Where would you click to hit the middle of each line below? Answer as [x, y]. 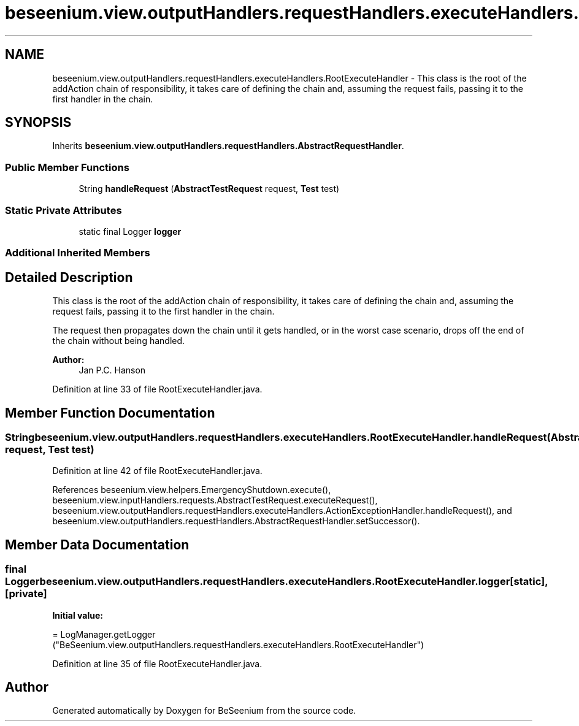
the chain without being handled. [119, 341]
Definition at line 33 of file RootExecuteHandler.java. [157, 389]
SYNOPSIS [38, 123]
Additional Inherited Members [78, 253]
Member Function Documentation [110, 413]
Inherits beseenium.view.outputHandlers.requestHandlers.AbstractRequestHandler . [228, 146]
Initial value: [78, 615]
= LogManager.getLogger [104, 634]
